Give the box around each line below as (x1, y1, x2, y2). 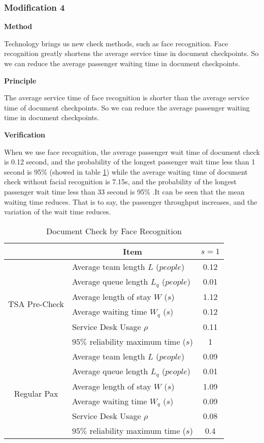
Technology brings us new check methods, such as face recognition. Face (4, 38, 228, 48)
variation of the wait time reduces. (4, 206, 111, 217)
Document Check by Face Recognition (46, 225, 182, 237)
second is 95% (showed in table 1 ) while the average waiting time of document (4, 166, 248, 177)
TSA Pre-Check (8, 298, 64, 310)
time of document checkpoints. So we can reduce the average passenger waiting (4, 102, 250, 113)
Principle (4, 75, 37, 86)
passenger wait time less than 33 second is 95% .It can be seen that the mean (4, 186, 245, 197)
